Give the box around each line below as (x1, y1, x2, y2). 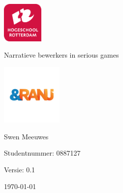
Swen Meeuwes (4, 131, 49, 141)
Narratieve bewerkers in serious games (4, 50, 119, 60)
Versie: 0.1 (4, 164, 35, 174)
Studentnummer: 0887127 (4, 148, 81, 158)
